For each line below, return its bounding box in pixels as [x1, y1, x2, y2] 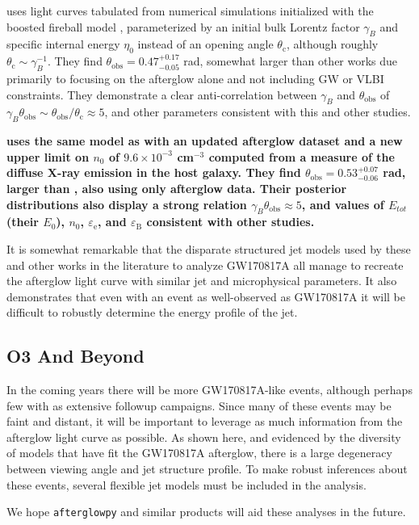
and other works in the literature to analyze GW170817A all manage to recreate [6, 256, 404, 273]
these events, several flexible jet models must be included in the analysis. [6, 476, 367, 493]
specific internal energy [6, 36, 120, 52]
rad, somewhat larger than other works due [183, 52, 398, 69]
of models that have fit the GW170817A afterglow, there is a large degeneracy [6, 444, 392, 461]
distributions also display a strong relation [6, 195, 247, 212]
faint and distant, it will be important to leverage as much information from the [6, 413, 403, 430]
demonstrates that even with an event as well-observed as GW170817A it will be [6, 288, 406, 304]
